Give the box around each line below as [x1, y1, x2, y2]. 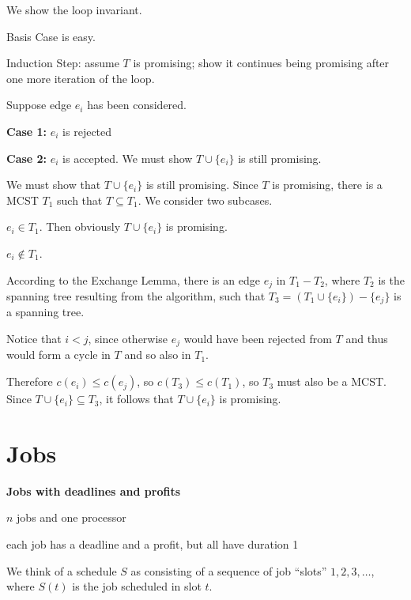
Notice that [6, 330, 62, 347]
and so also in [124, 346, 191, 363]
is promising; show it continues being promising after [133, 55, 390, 71]
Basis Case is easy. [6, 28, 96, 44]
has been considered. [87, 96, 187, 113]
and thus [345, 330, 388, 347]
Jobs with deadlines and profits [6, 482, 181, 499]
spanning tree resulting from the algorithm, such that [6, 287, 266, 304]
